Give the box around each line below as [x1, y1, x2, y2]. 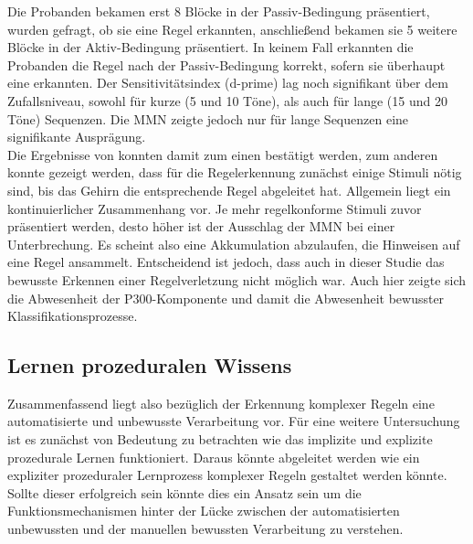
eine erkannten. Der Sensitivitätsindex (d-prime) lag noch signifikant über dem [7, 73, 448, 92]
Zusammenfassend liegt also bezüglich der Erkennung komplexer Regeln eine [7, 393, 435, 412]
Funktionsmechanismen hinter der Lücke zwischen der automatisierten [7, 501, 400, 520]
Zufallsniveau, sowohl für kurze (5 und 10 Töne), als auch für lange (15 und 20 [7, 91, 447, 110]
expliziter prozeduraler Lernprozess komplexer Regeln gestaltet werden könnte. [7, 465, 447, 485]
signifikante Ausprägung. [7, 127, 146, 146]
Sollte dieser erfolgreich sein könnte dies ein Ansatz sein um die [7, 483, 362, 502]
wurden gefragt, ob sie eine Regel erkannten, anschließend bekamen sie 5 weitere [7, 19, 457, 38]
